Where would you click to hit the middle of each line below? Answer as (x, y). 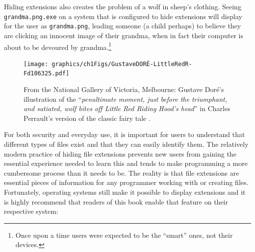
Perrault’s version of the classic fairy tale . (87, 118)
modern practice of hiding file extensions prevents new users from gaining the (120, 153)
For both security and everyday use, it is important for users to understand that (125, 134)
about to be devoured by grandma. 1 (58, 46)
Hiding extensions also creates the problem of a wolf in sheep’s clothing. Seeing (123, 6)
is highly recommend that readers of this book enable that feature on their (116, 201)
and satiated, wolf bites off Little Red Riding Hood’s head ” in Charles (127, 108)
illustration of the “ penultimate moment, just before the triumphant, (126, 99)
